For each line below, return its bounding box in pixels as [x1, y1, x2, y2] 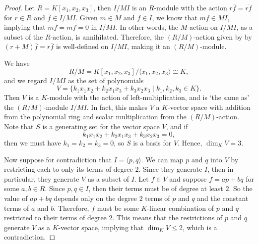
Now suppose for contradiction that [4, 154, 112, 164]
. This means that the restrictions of [112, 212, 223, 223]
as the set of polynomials [68, 75, 144, 85]
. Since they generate [138, 164, 202, 174]
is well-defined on [56, 41, 109, 51]
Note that [4, 121, 34, 131]
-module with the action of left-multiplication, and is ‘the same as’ [47, 92, 250, 102]
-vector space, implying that [58, 222, 144, 232]
